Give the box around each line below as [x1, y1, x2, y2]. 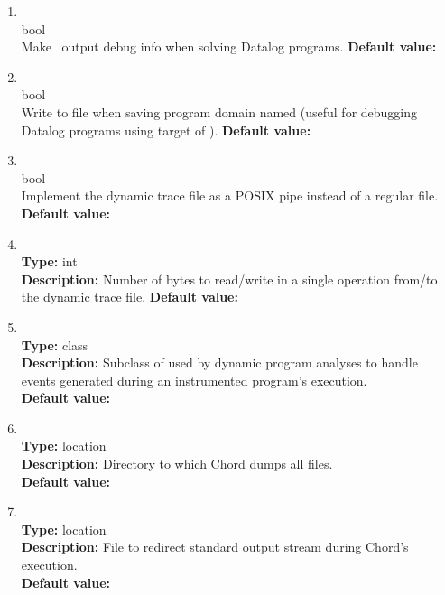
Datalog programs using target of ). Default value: [21, 120, 311, 139]
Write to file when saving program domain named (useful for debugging [21, 102, 418, 121]
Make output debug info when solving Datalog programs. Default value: [21, 37, 437, 56]
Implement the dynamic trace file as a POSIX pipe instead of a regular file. [21, 186, 439, 205]
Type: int [21, 252, 78, 271]
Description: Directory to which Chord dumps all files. [21, 454, 333, 473]
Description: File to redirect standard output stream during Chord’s [21, 537, 409, 556]
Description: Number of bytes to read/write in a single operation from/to [21, 269, 438, 288]
